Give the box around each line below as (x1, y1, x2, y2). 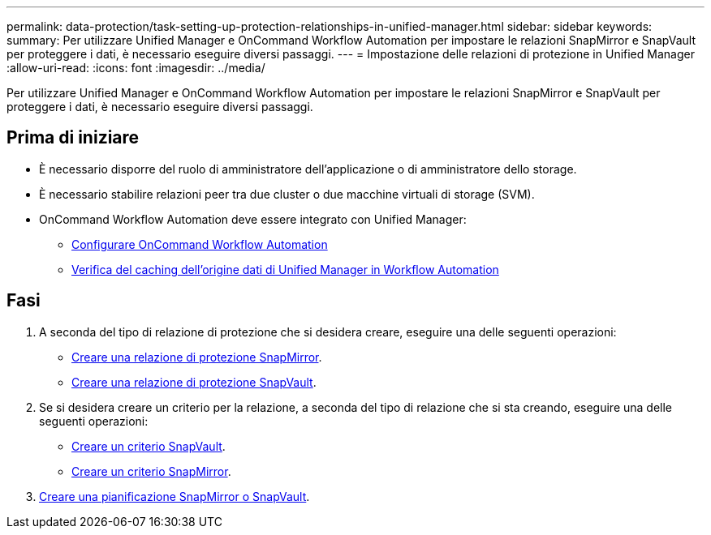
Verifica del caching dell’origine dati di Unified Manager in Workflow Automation (71, 262, 499, 276)
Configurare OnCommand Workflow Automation (71, 237, 328, 251)
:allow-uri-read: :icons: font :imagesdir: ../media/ (6, 61, 265, 75)
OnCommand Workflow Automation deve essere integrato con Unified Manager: (39, 212, 467, 226)
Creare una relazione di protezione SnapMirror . (71, 349, 322, 364)
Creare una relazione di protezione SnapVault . (71, 374, 317, 389)
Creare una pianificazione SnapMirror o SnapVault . (39, 489, 310, 503)
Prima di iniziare (6, 127, 140, 148)
